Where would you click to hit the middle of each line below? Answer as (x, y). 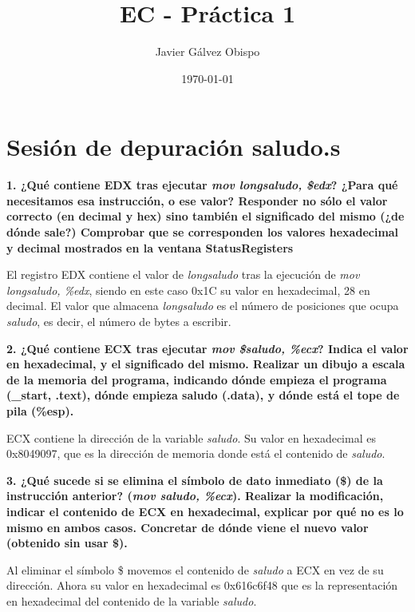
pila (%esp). (40, 410)
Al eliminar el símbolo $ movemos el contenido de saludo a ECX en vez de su (195, 569)
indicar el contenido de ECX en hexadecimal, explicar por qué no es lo (205, 511)
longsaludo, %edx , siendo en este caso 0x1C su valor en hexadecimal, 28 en (188, 290)
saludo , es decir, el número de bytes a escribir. (119, 321)
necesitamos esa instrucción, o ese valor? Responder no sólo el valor (197, 200)
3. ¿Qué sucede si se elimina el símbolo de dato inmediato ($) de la (195, 480)
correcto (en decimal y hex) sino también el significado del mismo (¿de (206, 216)
